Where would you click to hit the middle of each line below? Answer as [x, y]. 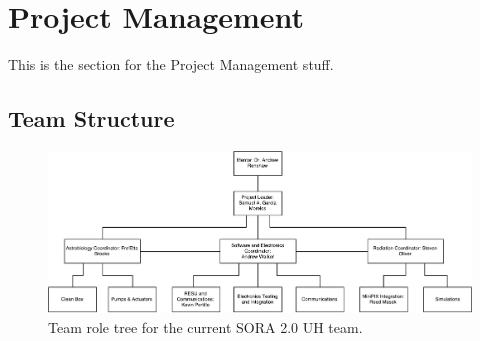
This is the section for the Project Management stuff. [171, 64]
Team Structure [91, 118]
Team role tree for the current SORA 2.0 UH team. [205, 326]
